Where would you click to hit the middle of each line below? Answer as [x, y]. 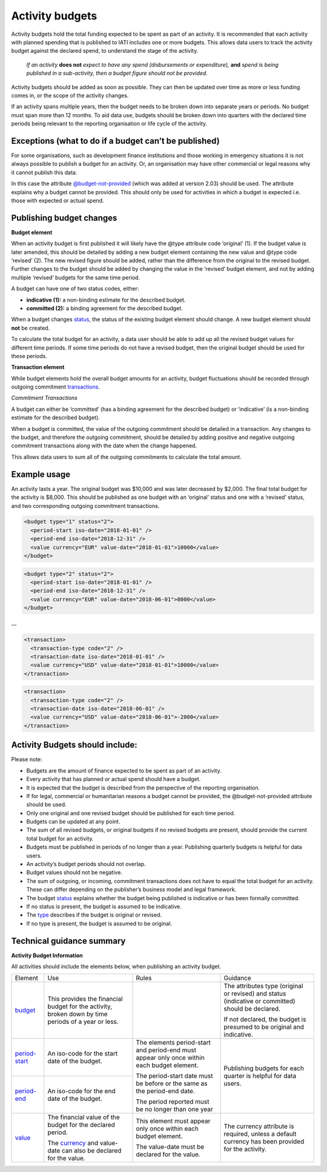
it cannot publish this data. [44, 172]
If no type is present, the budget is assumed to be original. [99, 923]
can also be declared [91, 1151]
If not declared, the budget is [265, 1020]
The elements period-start [173, 1043]
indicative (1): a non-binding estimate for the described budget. [106, 300]
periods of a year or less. [83, 1021]
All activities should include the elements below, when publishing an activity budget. [116, 967]
